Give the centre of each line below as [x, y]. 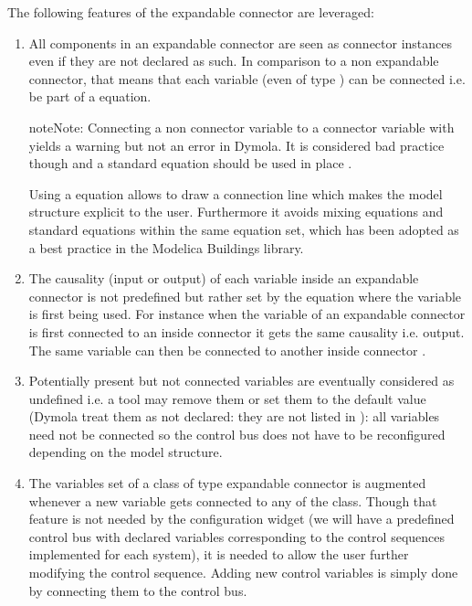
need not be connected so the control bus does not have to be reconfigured [237, 434]
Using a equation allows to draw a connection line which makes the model [236, 193]
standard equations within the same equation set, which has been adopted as [244, 229]
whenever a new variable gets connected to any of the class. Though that [233, 500]
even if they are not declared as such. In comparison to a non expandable [234, 61]
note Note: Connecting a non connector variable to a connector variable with [241, 127]
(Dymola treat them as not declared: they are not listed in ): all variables [234, 416]
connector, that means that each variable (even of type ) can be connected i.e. [247, 78]
